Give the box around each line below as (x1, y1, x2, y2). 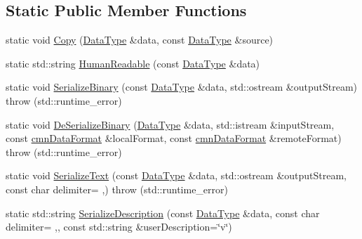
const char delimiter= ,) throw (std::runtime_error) (6, 181, 229, 196)
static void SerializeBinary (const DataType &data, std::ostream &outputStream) (6, 79, 358, 94)
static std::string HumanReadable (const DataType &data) (6, 56, 260, 70)
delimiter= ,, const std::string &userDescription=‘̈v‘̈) (6, 219, 232, 234)
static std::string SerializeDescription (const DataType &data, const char (6, 205, 320, 220)
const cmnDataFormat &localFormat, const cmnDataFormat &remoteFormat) (6, 131, 342, 146)
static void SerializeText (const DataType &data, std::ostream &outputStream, (6, 168, 347, 183)
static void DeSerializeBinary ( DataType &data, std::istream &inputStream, (6, 117, 335, 131)
